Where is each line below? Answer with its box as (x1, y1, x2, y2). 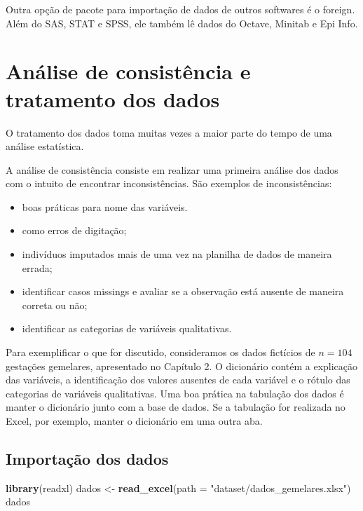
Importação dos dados (6, 447, 169, 469)
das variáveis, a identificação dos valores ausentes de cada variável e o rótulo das (6, 372, 350, 387)
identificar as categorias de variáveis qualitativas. (22, 321, 232, 336)
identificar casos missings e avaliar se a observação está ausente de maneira (22, 284, 344, 299)
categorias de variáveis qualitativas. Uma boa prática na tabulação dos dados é (6, 386, 344, 400)
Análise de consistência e (6, 57, 251, 86)
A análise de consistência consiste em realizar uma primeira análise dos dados (6, 162, 338, 177)
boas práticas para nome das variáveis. (22, 199, 188, 214)
